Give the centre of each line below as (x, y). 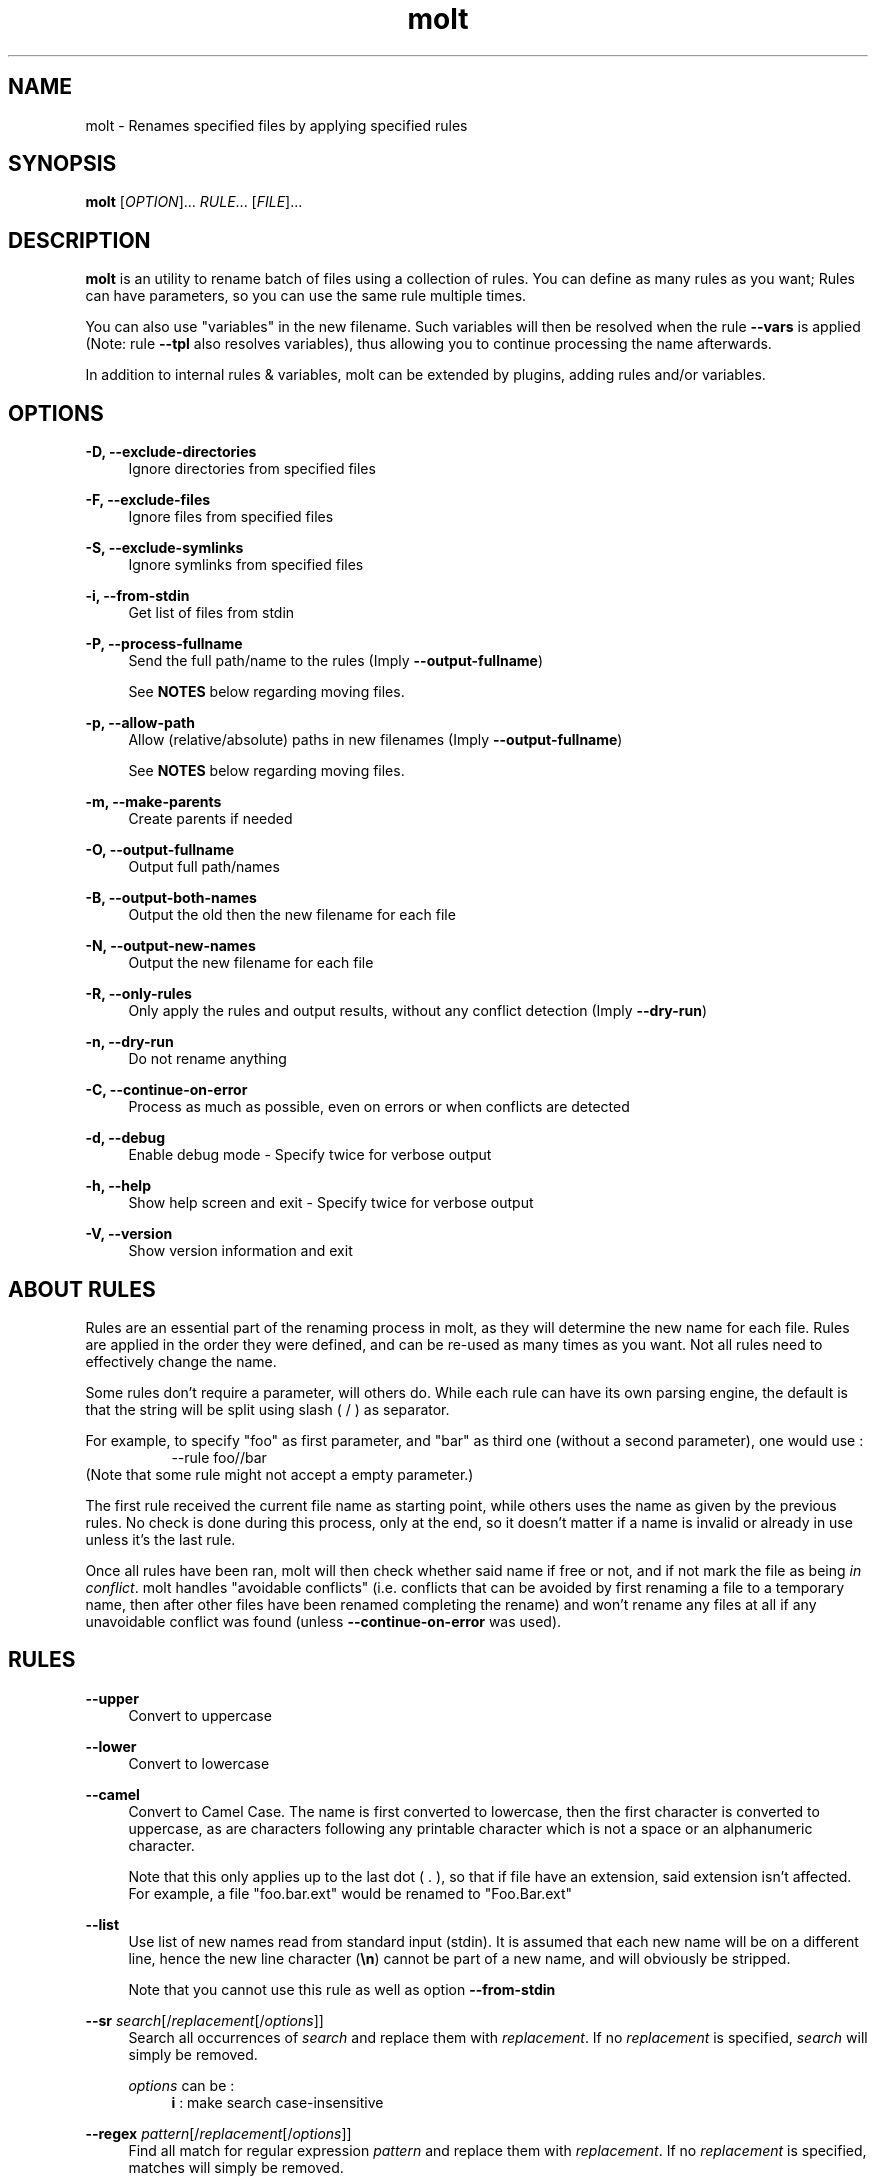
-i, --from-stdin (137, 596)
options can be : (181, 2085)
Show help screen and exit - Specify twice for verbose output (331, 1203)
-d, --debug (125, 1138)
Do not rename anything (207, 1059)
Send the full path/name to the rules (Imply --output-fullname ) (336, 661)
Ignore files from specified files (231, 517)
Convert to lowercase (199, 1763)
